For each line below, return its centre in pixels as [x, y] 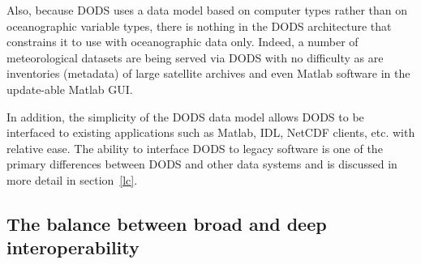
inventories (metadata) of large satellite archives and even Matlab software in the [208, 73]
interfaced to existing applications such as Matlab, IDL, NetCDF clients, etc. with [211, 132]
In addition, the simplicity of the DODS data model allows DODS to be [185, 116]
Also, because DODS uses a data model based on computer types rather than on [207, 10]
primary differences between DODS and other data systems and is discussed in [202, 164]
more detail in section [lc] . [72, 179]
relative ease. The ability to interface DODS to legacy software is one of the [195, 148]
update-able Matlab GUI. [70, 89]
